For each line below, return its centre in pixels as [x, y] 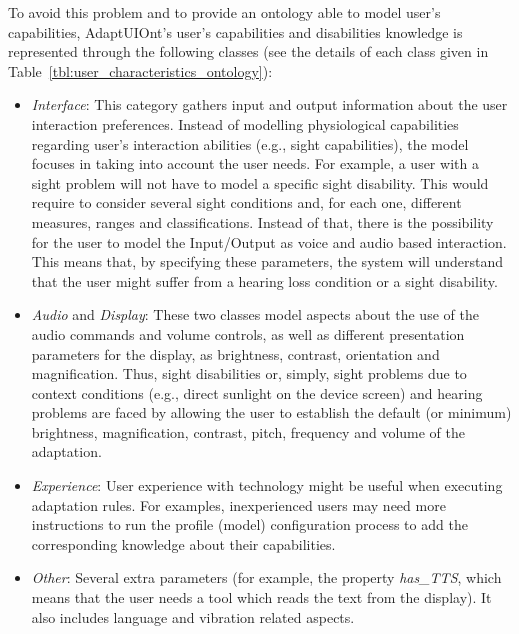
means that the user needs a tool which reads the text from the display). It [261, 597]
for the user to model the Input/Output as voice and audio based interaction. [269, 241]
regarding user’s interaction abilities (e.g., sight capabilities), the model [250, 143]
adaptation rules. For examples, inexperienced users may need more [238, 504]
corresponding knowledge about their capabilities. [183, 543]
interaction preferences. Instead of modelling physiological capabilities [245, 123]
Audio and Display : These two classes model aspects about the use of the [255, 314]
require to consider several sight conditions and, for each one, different [246, 202]
